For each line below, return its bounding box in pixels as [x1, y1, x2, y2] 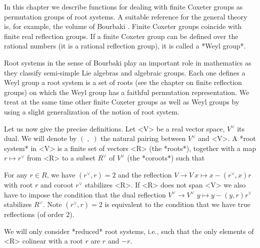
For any [4, 169, 27, 179]
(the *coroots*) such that [127, 152, 205, 163]
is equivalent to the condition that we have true [104, 199, 250, 209]
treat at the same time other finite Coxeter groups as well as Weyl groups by [4, 96, 239, 107]
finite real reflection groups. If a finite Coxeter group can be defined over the [4, 30, 238, 41]
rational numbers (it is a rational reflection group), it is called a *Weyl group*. [4, 40, 246, 51]
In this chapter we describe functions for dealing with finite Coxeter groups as [4, 1, 243, 11]
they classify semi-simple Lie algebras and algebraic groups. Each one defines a [4, 67, 245, 77]
